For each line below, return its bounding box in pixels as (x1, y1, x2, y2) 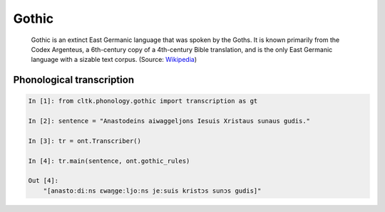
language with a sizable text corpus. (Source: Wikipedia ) (31, 55, 197, 64)
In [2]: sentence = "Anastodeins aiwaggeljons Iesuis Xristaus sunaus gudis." (28, 117, 310, 125)
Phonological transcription (13, 74, 135, 86)
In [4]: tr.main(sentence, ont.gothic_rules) (28, 157, 190, 165)
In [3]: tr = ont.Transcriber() (28, 137, 142, 145)
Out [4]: (28, 176, 59, 185)
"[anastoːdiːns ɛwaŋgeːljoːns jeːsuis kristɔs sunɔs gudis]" (43, 186, 262, 195)
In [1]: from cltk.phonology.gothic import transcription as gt (28, 97, 258, 105)
